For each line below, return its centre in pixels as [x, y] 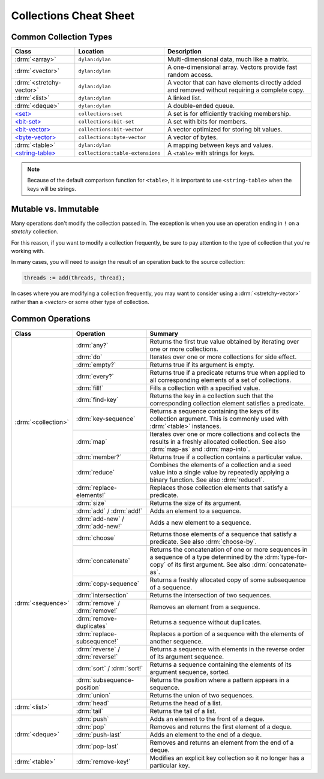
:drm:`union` [93, 695]
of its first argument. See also [209, 564]
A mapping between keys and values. [220, 145]
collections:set [100, 114]
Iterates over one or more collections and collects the [225, 434]
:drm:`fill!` [90, 388]
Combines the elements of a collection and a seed [220, 465]
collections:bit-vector [111, 129]
